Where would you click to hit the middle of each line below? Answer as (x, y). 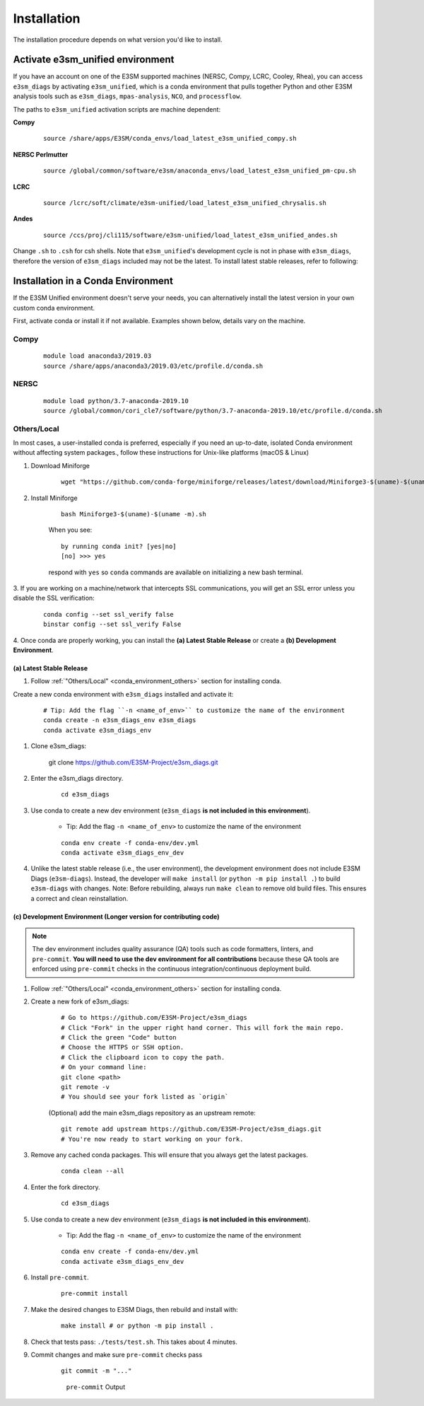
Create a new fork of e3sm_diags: (80, 1001)
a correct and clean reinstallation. (79, 898)
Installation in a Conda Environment (93, 281)
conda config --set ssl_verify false (109, 614)
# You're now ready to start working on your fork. (152, 1139)
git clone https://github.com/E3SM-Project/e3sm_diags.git (133, 762)
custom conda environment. (54, 308)
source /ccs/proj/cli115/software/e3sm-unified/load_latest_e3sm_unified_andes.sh (190, 235)
